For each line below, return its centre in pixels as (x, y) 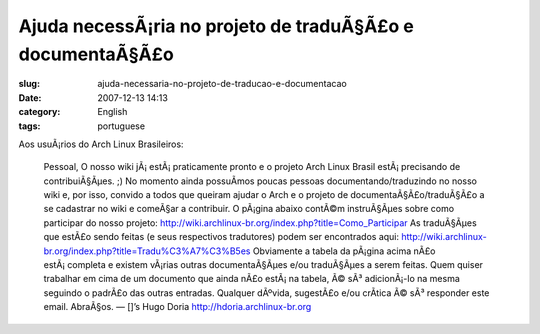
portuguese (121, 126)
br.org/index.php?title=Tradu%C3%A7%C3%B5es (147, 251)
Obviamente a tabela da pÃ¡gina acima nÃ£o (344, 251)
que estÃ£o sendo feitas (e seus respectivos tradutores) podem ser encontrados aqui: (221, 237)
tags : (29, 126)
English (112, 112)
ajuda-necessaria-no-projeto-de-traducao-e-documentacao (222, 84)
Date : (30, 97)
